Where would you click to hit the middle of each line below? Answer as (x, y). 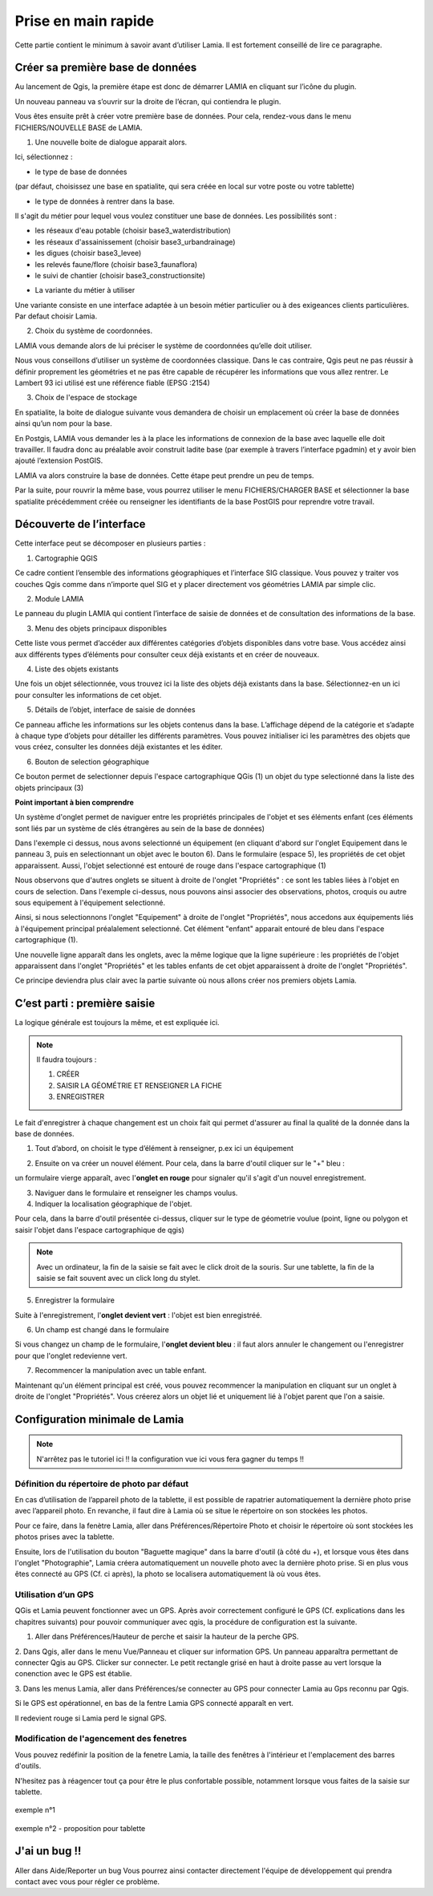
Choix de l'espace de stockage (86, 398)
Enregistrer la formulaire (75, 1300)
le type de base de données (81, 172)
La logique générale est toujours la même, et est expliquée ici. (117, 1023)
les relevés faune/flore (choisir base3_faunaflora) (116, 264)
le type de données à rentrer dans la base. (105, 201)
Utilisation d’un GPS (55, 1594)
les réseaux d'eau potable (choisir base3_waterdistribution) (133, 231)
